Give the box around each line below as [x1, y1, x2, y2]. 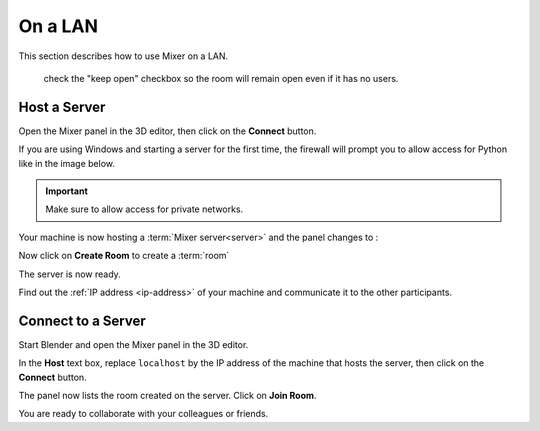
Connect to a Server [18, 312, 147, 329]
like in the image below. [18, 157, 115, 169]
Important [45, 185, 89, 197]
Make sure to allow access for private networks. [45, 203, 244, 215]
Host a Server [18, 98, 106, 115]
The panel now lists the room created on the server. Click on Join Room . [18, 390, 317, 402]
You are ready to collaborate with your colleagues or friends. [18, 408, 269, 420]
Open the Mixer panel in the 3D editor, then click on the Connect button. [18, 125, 317, 137]
